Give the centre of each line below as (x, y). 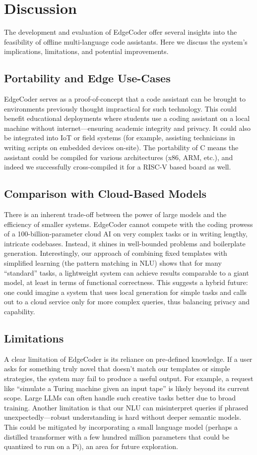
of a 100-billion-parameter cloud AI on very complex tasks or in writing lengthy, (126, 234)
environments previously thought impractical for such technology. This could (121, 108)
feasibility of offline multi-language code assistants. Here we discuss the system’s (126, 41)
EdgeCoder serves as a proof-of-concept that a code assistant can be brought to (125, 99)
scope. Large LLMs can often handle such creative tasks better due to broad (120, 398)
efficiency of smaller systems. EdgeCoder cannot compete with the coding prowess (128, 224)
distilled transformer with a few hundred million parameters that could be (117, 436)
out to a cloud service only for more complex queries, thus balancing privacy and (127, 302)
